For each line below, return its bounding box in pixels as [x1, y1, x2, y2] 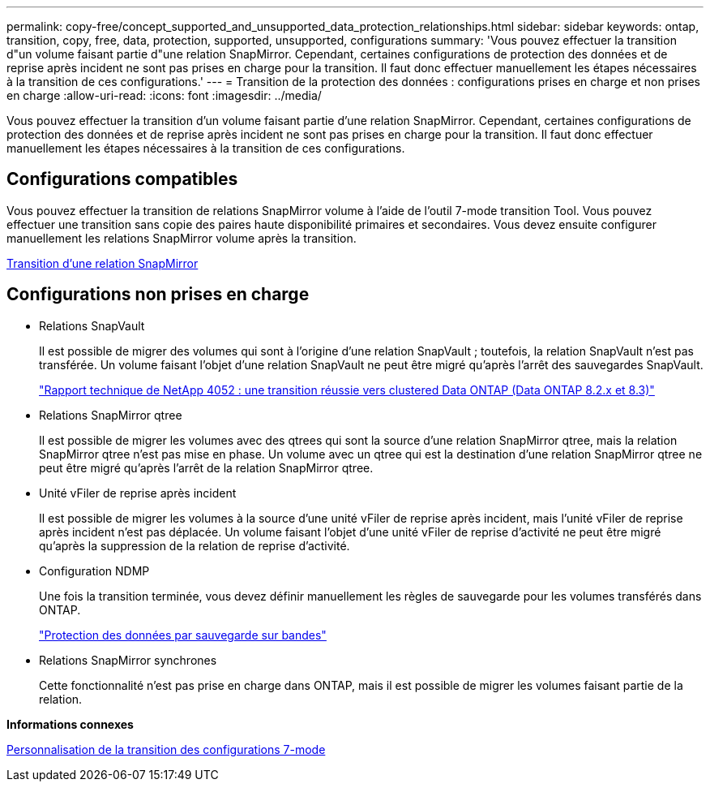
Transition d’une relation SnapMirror [6, 256, 199, 270]
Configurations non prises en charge [6, 284, 310, 305]
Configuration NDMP [39, 563, 150, 578]
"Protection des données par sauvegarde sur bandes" [39, 627, 327, 642]
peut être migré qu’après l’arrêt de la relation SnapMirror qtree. [39, 460, 374, 475]
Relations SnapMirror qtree [39, 407, 182, 422]
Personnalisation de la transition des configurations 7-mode [6, 742, 326, 756]
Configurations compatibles [6, 169, 238, 190]
